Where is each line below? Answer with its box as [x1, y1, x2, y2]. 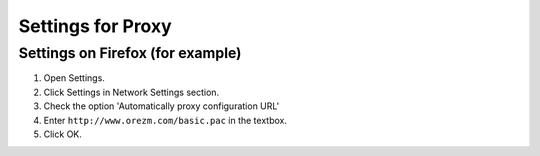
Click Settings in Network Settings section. [43, 86, 220, 98]
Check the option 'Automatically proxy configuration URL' [43, 100, 280, 112]
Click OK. [43, 128, 82, 140]
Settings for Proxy [18, 15, 172, 37]
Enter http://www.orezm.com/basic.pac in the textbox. [43, 114, 287, 126]
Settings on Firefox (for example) [18, 44, 242, 62]
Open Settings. [43, 72, 105, 84]
